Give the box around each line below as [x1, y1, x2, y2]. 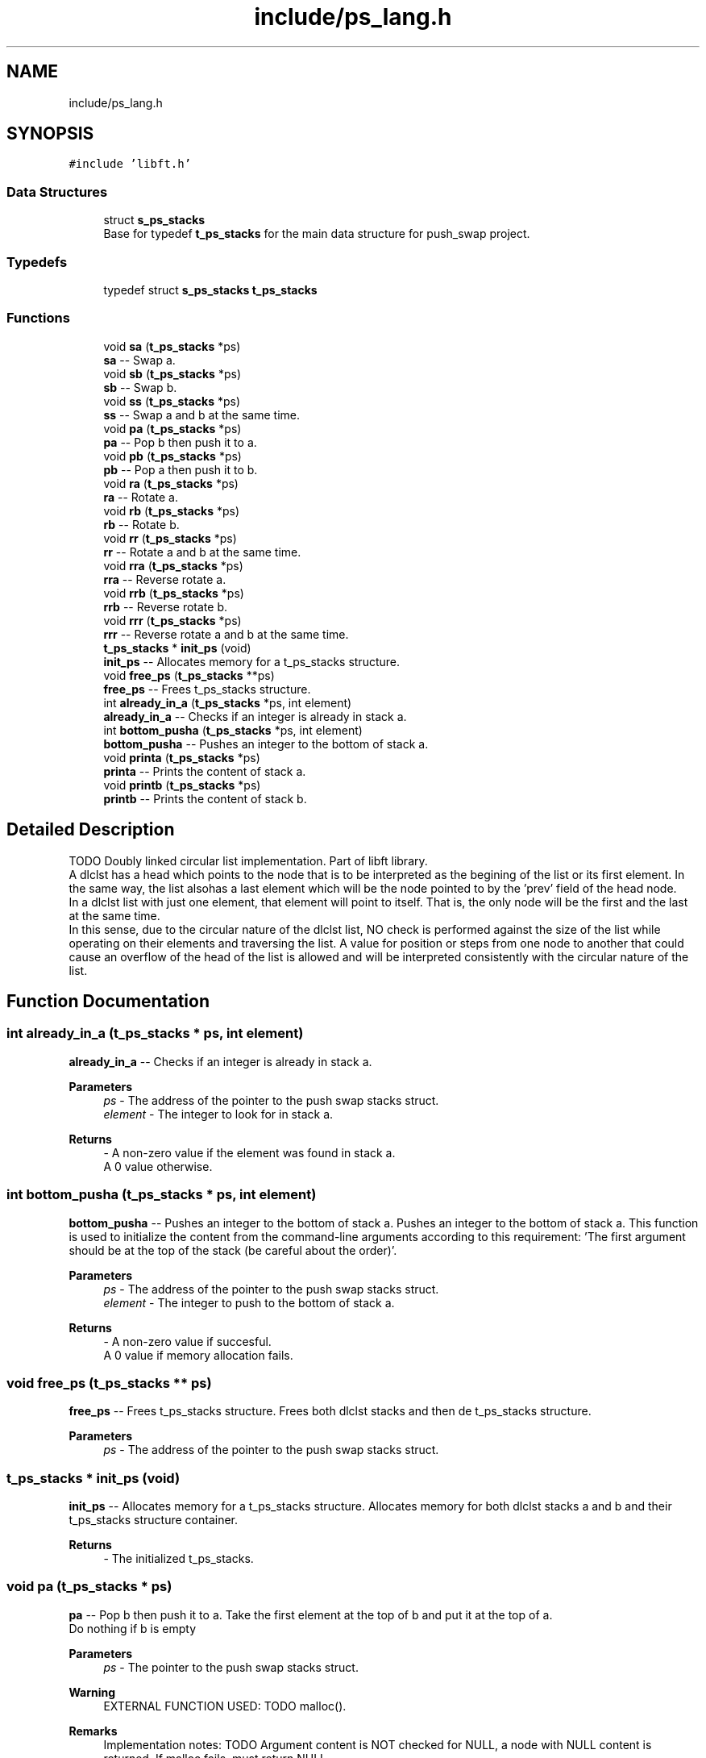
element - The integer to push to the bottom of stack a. [103, 1295, 395, 1310]
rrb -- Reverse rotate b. [103, 599, 228, 614]
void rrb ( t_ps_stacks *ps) [103, 585, 244, 600]
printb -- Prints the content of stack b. [103, 791, 307, 806]
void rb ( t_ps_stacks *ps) [103, 503, 240, 518]
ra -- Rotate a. [103, 489, 178, 504]
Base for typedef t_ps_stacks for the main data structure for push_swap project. [103, 227, 530, 241]
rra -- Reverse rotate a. [103, 572, 226, 586]
